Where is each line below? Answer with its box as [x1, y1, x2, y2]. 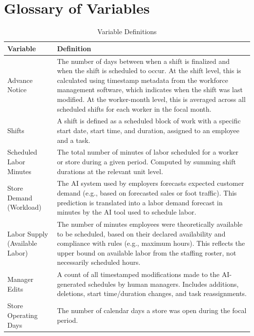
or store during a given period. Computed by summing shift [57, 157, 236, 166]
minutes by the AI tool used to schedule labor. [57, 207, 196, 217]
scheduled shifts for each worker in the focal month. [57, 103, 212, 114]
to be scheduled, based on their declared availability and [57, 228, 226, 238]
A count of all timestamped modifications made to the [57, 269, 220, 279]
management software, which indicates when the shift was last [57, 84, 243, 95]
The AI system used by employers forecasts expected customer [57, 178, 244, 188]
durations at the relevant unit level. [57, 166, 163, 176]
